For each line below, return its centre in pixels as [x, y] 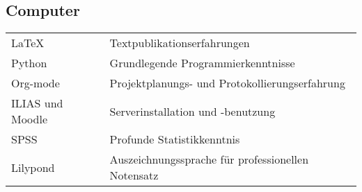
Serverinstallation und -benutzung [192, 111]
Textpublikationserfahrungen [180, 43]
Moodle [30, 119]
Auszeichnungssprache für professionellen [209, 159]
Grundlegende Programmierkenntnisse [202, 63]
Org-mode [36, 83]
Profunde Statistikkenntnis [175, 139]
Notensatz [134, 175]
